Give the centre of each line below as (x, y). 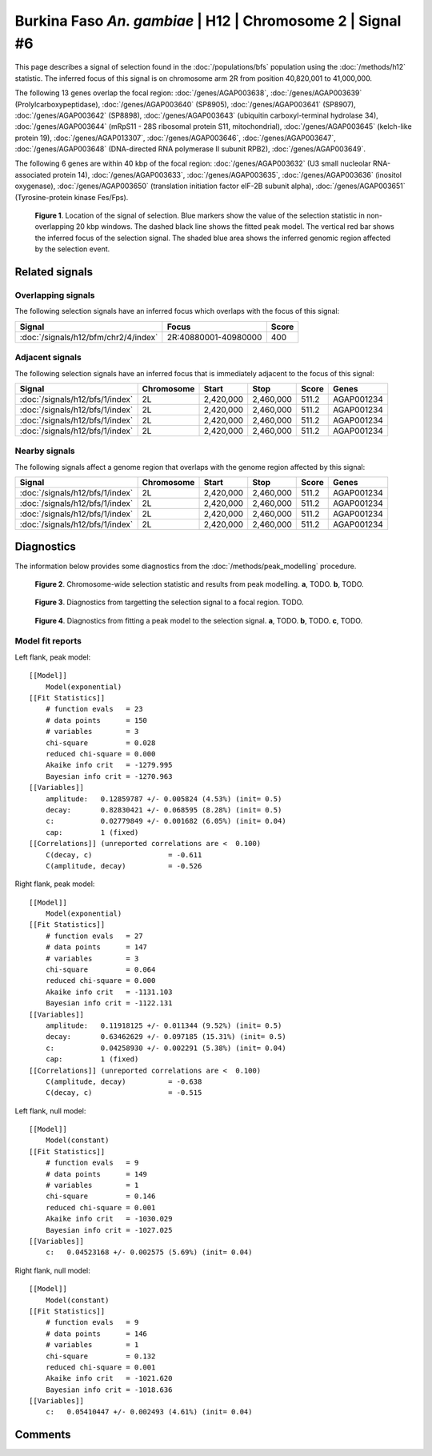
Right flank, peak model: (55, 884)
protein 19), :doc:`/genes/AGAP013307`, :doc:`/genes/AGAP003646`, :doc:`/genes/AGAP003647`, (175, 138)
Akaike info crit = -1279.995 (109, 765)
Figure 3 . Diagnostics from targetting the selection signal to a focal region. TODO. (169, 602)
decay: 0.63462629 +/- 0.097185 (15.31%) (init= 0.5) (166, 1037)
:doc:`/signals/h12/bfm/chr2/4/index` (89, 337)
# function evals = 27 (94, 936)
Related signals (54, 272)
